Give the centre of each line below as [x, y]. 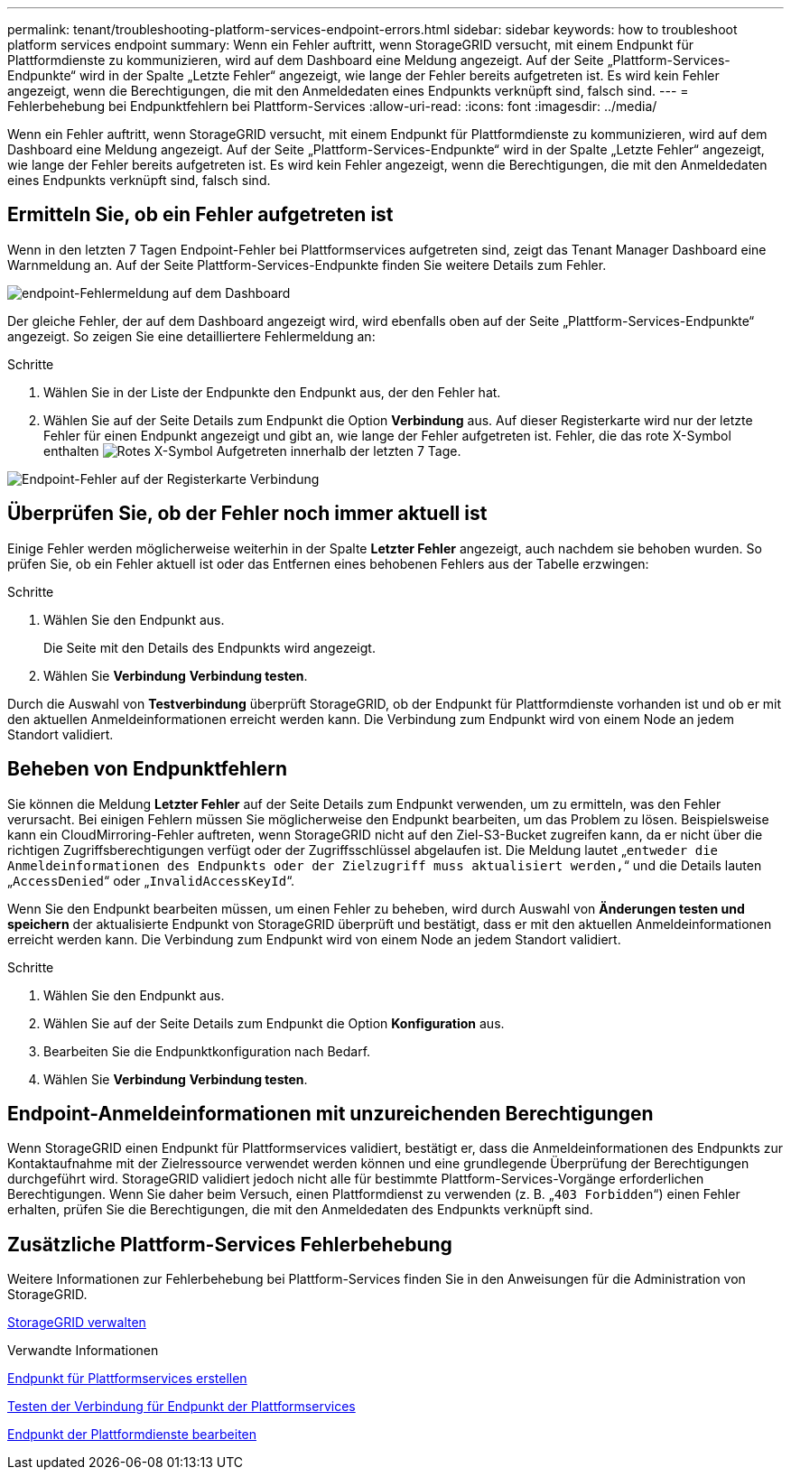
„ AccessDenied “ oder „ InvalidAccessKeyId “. [151, 880]
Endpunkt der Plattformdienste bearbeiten [132, 1435]
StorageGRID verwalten [77, 1323]
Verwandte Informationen [83, 1351]
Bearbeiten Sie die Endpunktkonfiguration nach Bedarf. [207, 1051]
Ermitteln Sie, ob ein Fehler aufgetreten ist [200, 215]
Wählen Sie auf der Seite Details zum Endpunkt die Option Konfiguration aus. [274, 1023]
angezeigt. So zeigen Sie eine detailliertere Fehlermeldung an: [191, 336]
